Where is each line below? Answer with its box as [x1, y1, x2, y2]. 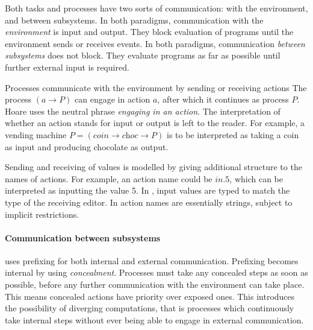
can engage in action [75, 93, 150, 106]
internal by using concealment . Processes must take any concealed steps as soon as [5, 266, 308, 279]
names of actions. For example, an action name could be [5, 172, 212, 185]
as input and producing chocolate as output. [5, 140, 169, 153]
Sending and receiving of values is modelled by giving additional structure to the [5, 160, 302, 173]
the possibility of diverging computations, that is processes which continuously [5, 302, 294, 314]
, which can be [229, 172, 284, 185]
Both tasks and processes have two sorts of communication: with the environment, [5, 2, 308, 14]
